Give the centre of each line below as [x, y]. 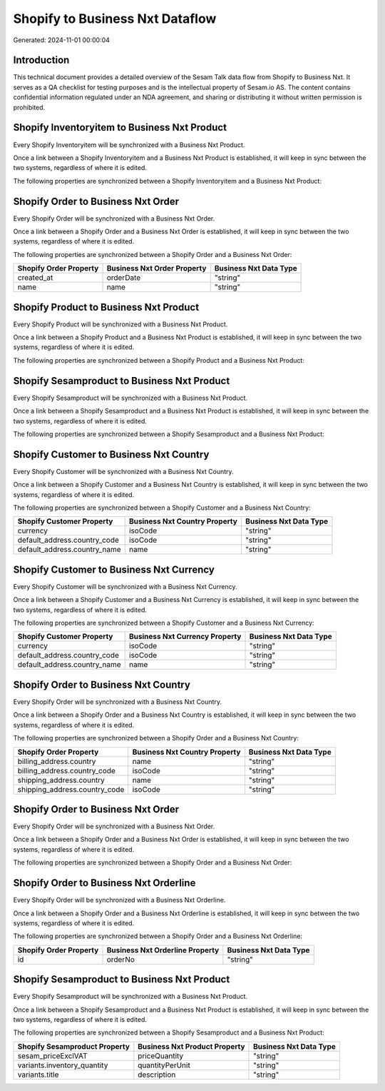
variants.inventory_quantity [63, 1065]
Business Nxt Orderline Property [163, 950]
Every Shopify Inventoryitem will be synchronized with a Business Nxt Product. [129, 145]
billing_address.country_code [66, 770]
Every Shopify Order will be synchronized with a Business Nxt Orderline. [119, 900]
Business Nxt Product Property [191, 1046]
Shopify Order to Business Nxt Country [102, 684]
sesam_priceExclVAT [53, 1055]
